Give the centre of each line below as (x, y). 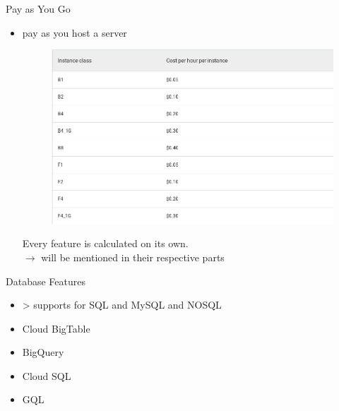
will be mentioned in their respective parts (133, 257)
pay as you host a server (75, 32)
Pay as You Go (38, 8)
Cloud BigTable (56, 328)
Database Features (46, 281)
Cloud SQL (47, 375)
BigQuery (43, 352)
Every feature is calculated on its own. (105, 243)
